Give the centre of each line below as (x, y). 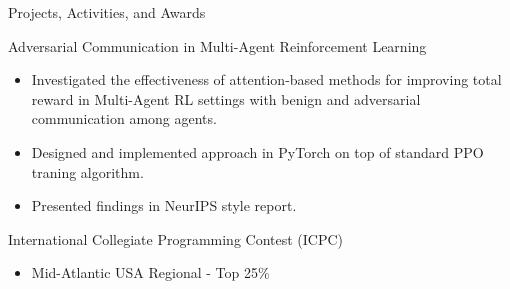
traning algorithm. (87, 171)
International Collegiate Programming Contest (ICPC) (176, 238)
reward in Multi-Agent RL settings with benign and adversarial (226, 98)
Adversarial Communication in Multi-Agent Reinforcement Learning (217, 45)
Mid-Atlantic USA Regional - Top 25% (150, 272)
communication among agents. (124, 118)
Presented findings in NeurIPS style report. (164, 205)
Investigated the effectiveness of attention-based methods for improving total (266, 79)
